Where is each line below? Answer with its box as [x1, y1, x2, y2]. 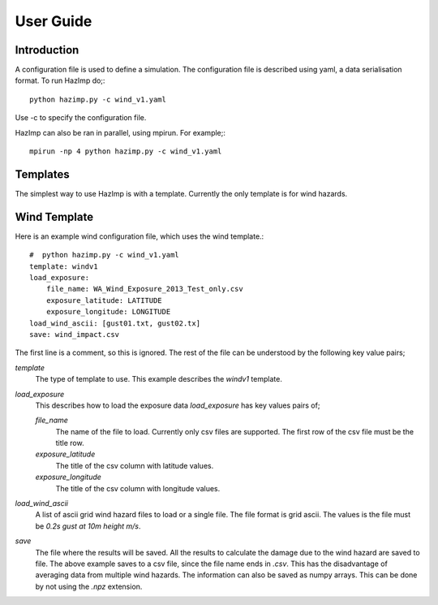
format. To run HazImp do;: [15, 76, 105, 85]
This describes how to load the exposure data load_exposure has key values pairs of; [35, 400, 320, 410]
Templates [15, 167, 70, 181]
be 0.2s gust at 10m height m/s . [35, 521, 141, 531]
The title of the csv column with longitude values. [55, 483, 221, 493]
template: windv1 [29, 261, 98, 271]
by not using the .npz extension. [35, 581, 143, 591]
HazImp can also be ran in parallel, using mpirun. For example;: [15, 127, 226, 137]
